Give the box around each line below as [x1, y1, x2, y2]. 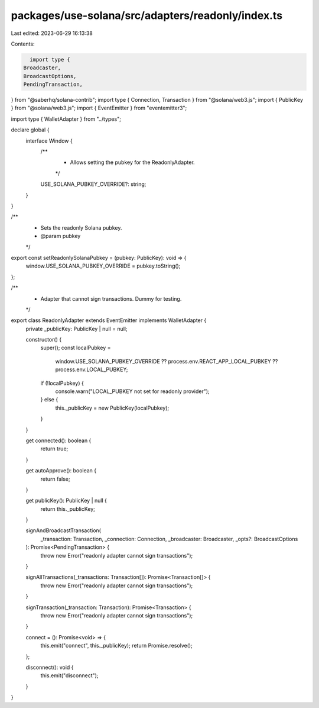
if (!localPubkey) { [40, 379, 84, 387]
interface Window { [25, 137, 73, 144]
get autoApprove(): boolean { [25, 467, 97, 474]
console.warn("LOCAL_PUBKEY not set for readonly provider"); [55, 388, 210, 395]
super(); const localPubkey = [40, 344, 111, 352]
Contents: [11, 40, 35, 47]
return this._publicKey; [40, 505, 96, 512]
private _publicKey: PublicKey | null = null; [25, 325, 128, 332]
